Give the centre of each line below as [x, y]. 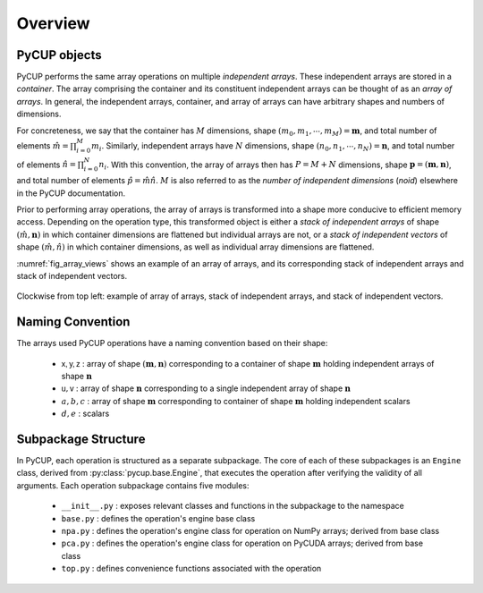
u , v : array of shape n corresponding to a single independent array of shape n [206, 388]
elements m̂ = [42, 145]
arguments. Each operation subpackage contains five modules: [133, 485]
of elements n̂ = [47, 165]
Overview [53, 23]
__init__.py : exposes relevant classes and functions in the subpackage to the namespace [233, 506]
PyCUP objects [59, 55]
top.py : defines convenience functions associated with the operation [191, 569]
